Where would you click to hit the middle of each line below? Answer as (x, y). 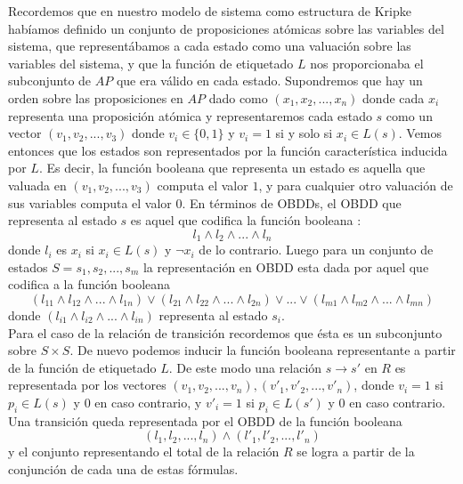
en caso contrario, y (148, 402)
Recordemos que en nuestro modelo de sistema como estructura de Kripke (210, 11)
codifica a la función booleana (89, 284)
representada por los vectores (87, 385)
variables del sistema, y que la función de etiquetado (151, 63)
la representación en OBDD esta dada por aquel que (286, 266)
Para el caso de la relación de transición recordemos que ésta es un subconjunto (225, 332)
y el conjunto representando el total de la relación (144, 452)
